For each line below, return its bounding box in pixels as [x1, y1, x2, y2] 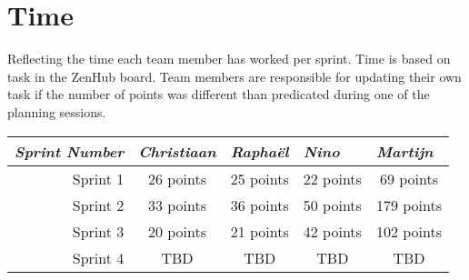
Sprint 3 [72, 220, 125, 242]
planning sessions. [7, 102, 106, 121]
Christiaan [138, 140, 216, 162]
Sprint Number [15, 140, 125, 162]
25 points [230, 167, 289, 189]
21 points [230, 220, 289, 242]
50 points [303, 194, 362, 215]
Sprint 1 [72, 167, 125, 189]
